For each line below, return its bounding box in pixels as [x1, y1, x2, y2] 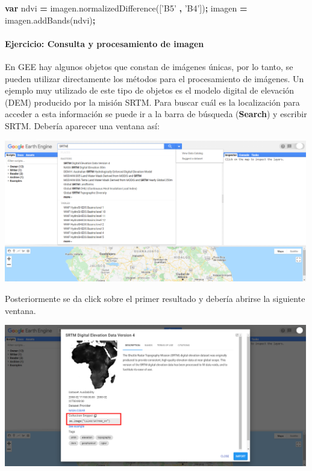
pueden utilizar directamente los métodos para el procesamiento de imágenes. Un [5, 72, 304, 85]
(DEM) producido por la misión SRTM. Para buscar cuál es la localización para [5, 95, 300, 108]
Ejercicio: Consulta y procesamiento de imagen [5, 37, 204, 50]
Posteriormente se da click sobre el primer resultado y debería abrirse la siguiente [5, 292, 305, 305]
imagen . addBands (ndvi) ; [5, 13, 96, 26]
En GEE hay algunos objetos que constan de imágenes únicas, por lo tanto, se [5, 60, 293, 72]
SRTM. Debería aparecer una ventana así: [5, 119, 160, 132]
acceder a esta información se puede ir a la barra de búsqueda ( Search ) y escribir [5, 107, 307, 120]
